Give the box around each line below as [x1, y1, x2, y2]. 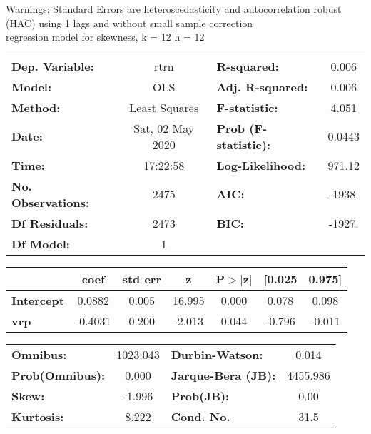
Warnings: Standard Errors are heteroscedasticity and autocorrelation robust [6, 1, 342, 16]
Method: [11, 99, 61, 116]
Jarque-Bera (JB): [171, 366, 276, 383]
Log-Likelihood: [216, 156, 306, 173]
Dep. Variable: [11, 57, 94, 74]
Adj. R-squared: [216, 78, 308, 95]
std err [122, 270, 161, 287]
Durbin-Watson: [171, 345, 263, 363]
